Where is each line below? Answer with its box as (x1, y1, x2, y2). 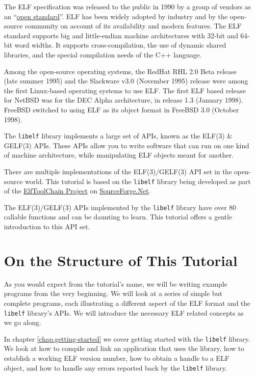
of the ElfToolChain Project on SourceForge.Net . (4, 186, 151, 196)
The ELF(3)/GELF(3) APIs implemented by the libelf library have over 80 (4, 202, 236, 212)
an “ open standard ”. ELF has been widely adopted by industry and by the (4, 11, 228, 21)
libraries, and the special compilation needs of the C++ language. (4, 49, 202, 59)
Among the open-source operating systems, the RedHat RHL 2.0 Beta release (4, 66, 237, 76)
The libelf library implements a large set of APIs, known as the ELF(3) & (4, 131, 232, 141)
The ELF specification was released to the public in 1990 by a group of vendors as (4, 1, 251, 11)
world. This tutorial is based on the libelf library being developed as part (25, 176, 251, 186)
